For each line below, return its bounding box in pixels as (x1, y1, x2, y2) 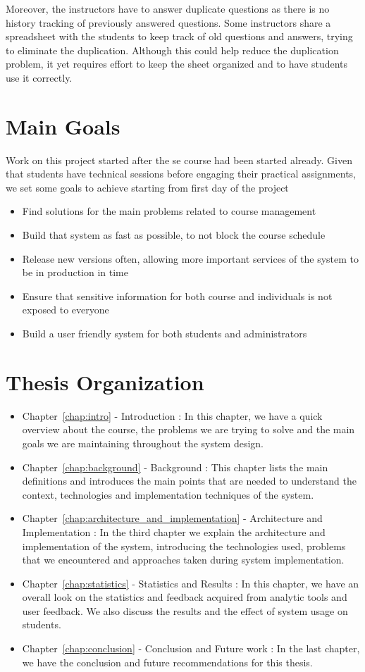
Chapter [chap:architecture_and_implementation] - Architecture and (22, 511, 323, 525)
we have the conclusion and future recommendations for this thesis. (22, 654, 313, 669)
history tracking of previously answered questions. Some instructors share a (6, 15, 331, 30)
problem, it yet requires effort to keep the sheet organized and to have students (6, 56, 348, 71)
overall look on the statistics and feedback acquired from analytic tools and (22, 590, 347, 604)
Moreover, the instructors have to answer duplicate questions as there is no (6, 1, 330, 15)
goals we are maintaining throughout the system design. (22, 435, 264, 450)
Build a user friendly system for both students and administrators (22, 326, 307, 341)
